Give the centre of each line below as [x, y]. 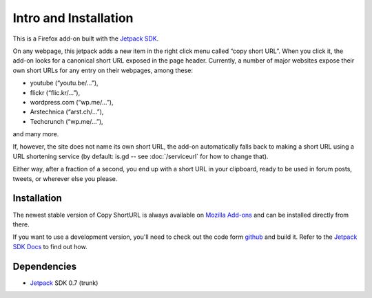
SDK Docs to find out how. [50, 246]
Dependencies [45, 266]
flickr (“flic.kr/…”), [55, 92]
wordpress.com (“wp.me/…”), [72, 102]
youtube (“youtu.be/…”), [64, 83]
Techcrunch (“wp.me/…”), [66, 121]
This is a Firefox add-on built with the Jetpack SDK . [86, 39]
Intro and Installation [73, 18]
